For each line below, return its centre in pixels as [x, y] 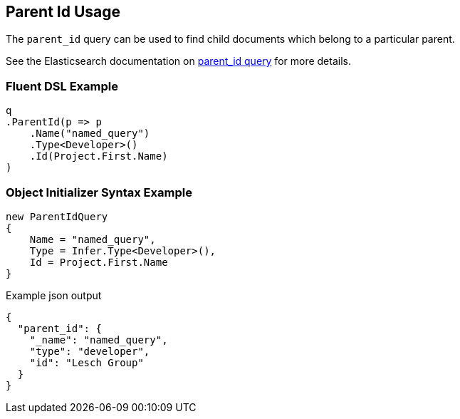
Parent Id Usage [63, 12]
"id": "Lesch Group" [87, 362]
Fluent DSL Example [62, 86]
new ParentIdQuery [57, 216]
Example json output [54, 295]
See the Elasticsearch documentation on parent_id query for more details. [178, 61]
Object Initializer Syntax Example [99, 192]
